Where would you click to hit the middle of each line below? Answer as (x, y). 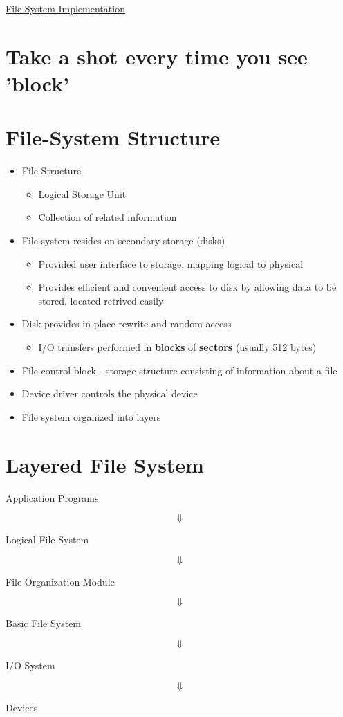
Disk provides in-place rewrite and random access (127, 324)
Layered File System (105, 464)
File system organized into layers (91, 416)
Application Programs (52, 497)
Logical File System (47, 539)
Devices (22, 707)
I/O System (30, 665)
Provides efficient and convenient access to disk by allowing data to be (187, 287)
